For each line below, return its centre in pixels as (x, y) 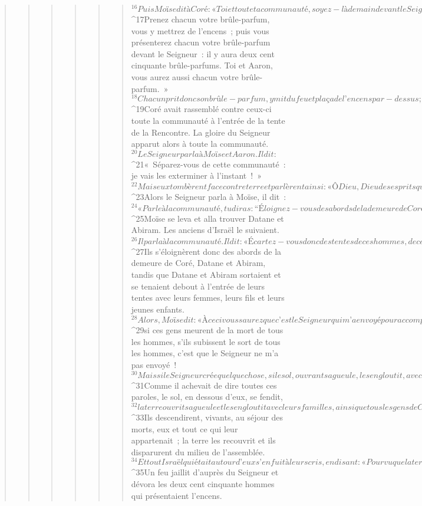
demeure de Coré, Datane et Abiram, (198, 263)
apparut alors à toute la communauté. (200, 144)
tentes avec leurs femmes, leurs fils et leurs (208, 298)
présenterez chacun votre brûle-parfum (201, 42)
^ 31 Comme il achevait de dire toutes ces (204, 385)
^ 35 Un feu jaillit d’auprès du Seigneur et (205, 472)
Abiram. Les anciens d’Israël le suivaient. (205, 230)
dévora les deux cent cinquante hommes (203, 484)
